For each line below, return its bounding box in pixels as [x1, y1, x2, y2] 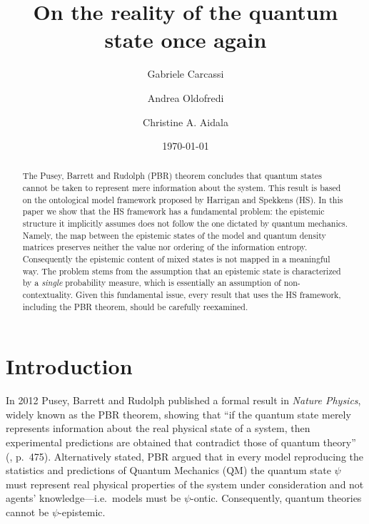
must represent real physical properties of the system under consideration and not [6, 476, 364, 491]
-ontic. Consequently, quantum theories [191, 490, 362, 505]
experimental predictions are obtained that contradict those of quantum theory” [6, 435, 356, 450]
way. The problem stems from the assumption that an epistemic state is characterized [22, 264, 341, 277]
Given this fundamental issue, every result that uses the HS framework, [76, 289, 341, 301]
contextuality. [22, 289, 74, 301]
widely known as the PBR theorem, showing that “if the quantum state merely [6, 406, 351, 421]
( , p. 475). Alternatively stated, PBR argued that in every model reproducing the [6, 448, 364, 463]
